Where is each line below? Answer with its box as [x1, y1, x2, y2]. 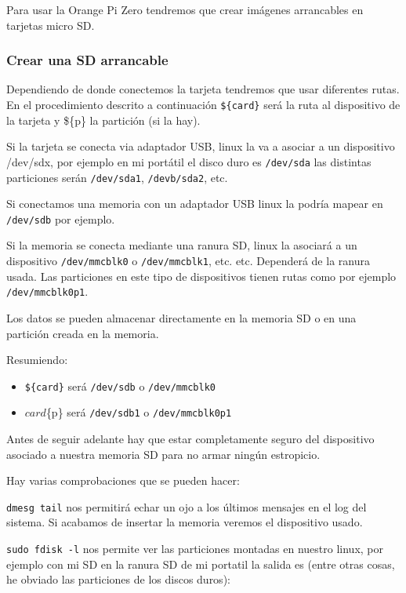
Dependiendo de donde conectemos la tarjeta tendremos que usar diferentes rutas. [6, 81, 400, 97]
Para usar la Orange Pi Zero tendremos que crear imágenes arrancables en [6, 2, 364, 17]
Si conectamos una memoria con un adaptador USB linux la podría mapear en [6, 195, 383, 212]
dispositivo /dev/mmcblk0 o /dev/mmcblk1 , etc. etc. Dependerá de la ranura [6, 253, 370, 268]
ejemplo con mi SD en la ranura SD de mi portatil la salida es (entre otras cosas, [6, 555, 395, 572]
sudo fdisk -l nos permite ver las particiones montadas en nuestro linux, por [6, 540, 383, 557]
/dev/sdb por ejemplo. [6, 210, 115, 227]
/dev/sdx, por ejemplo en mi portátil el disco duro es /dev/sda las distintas [6, 153, 372, 169]
